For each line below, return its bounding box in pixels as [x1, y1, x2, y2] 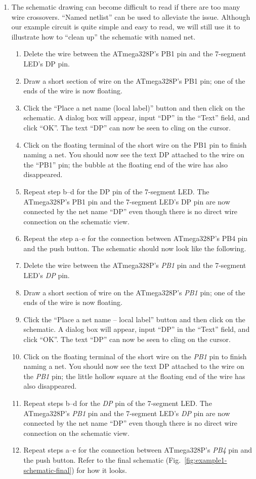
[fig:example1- [184, 454, 227, 465]
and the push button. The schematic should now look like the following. [23, 243, 246, 253]
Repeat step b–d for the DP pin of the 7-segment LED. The [23, 186, 209, 196]
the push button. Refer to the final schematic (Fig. [23, 454, 181, 465]
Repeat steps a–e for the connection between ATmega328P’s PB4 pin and [23, 444, 252, 455]
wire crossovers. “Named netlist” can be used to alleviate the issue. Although [11, 11, 250, 22]
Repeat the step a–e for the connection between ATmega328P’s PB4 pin [23, 233, 248, 244]
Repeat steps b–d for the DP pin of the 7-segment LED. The [23, 398, 212, 408]
